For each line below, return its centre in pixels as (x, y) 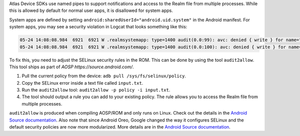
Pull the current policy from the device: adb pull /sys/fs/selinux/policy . (104, 76)
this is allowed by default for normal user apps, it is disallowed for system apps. (91, 10)
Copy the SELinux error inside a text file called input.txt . (82, 83)
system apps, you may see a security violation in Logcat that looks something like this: (98, 27)
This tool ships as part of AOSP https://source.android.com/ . (71, 67)
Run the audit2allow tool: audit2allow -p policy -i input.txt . (96, 90)
